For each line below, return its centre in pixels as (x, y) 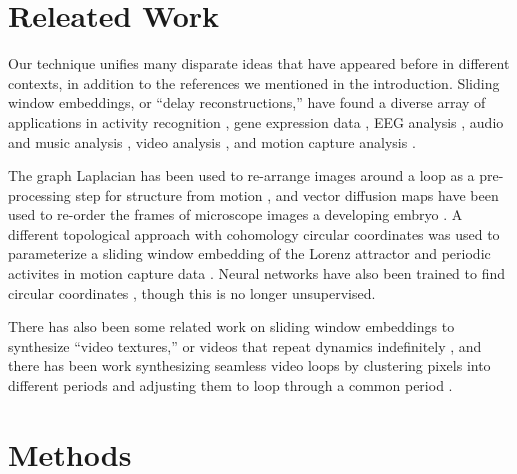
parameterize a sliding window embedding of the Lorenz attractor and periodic (249, 253)
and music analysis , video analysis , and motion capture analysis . (212, 141)
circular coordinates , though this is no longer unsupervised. (192, 292)
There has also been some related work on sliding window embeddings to (231, 326)
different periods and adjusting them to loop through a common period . (230, 385)
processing (39, 194)
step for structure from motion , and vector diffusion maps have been (287, 194)
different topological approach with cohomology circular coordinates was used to (254, 233)
